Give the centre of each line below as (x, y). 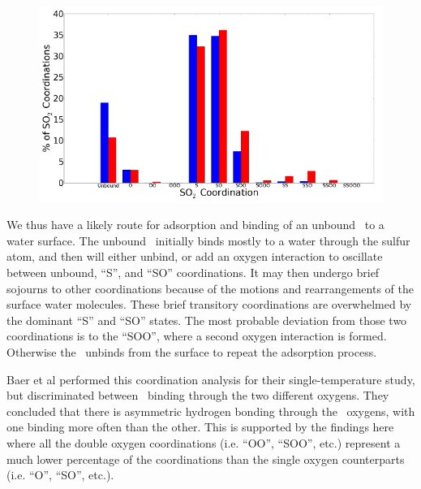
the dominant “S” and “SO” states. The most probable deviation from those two (207, 320)
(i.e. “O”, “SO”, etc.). (60, 475)
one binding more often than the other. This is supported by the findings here (200, 427)
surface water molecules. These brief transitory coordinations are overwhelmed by (209, 304)
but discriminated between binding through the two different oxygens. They (198, 395)
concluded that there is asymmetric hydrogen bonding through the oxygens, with (211, 411)
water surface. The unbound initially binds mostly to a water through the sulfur (208, 240)
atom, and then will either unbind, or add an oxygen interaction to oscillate (195, 256)
